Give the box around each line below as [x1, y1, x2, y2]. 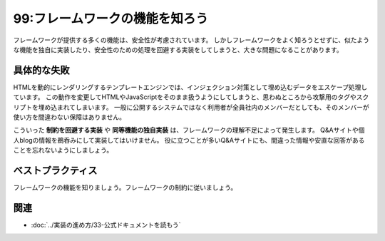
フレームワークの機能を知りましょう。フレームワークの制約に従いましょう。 [13, 183, 237, 192]
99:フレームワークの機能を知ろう [13, 11, 208, 26]
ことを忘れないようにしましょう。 [13, 146, 113, 155]
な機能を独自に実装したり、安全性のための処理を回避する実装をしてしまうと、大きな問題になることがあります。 [13, 45, 344, 53]
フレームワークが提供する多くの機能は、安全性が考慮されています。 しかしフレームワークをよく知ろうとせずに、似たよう [13, 36, 370, 44]
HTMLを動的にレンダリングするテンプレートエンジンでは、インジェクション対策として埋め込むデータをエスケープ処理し [13, 83, 368, 91]
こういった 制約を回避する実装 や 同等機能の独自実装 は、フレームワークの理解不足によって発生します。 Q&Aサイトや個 [13, 125, 365, 135]
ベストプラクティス [13, 165, 98, 176]
